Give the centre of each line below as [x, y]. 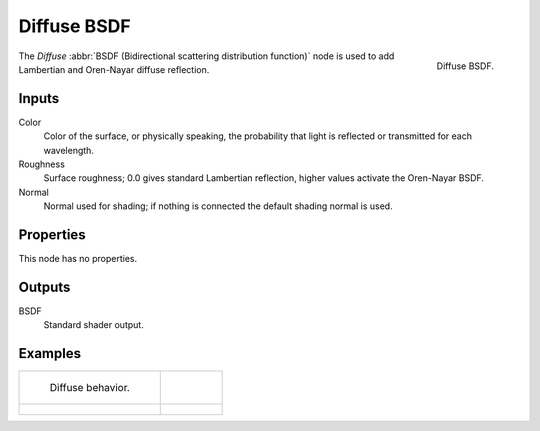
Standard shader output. [93, 325]
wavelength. [69, 150]
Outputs [44, 286]
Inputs [39, 98]
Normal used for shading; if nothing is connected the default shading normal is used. [218, 206]
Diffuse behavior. [89, 388]
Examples [50, 353]
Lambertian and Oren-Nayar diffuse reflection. [114, 69]
